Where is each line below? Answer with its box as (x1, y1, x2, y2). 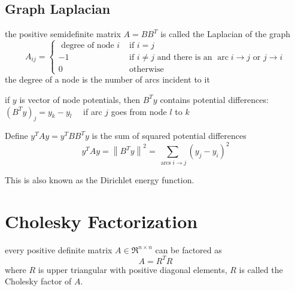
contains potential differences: (160, 93, 269, 105)
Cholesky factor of (5, 275, 72, 287)
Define (5, 129, 28, 142)
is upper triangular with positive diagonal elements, (38, 263, 227, 275)
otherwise (129, 65, 164, 74)
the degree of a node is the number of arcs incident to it (5, 73, 210, 86)
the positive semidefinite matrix (5, 28, 121, 40)
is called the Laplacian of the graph (160, 28, 291, 40)
